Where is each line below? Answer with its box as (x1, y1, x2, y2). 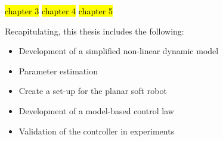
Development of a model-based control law (18, 104, 174, 117)
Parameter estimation (18, 64, 98, 77)
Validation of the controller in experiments (18, 124, 175, 137)
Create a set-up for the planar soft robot (18, 84, 167, 97)
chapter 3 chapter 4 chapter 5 (5, 5, 113, 17)
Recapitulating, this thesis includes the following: (5, 24, 184, 37)
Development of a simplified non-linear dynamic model (18, 45, 219, 57)
